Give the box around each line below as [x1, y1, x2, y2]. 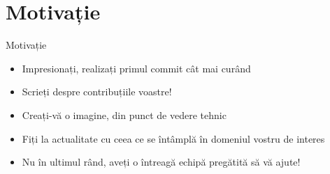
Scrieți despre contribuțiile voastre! [22, 84, 172, 99]
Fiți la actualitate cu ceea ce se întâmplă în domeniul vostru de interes [22, 131, 325, 145]
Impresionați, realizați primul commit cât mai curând [22, 61, 251, 75]
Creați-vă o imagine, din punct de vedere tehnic [22, 107, 227, 122]
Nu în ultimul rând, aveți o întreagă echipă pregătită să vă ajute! [22, 155, 301, 169]
